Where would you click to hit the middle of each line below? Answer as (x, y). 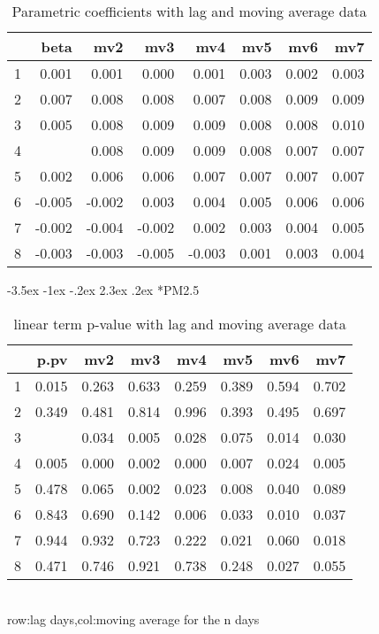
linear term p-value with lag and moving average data (180, 323)
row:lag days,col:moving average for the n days (133, 619)
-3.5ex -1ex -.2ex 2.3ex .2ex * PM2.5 (103, 290)
